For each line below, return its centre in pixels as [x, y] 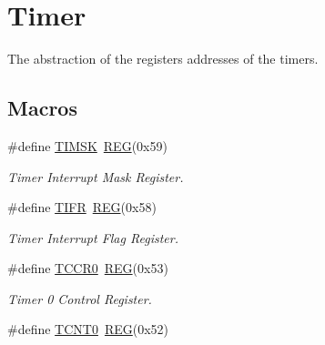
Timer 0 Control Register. [80, 298]
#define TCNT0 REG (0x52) [88, 329]
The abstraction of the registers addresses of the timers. [163, 59]
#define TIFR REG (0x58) [82, 207]
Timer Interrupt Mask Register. [96, 176]
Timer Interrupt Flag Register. [93, 237]
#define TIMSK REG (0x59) [87, 145]
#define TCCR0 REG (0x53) [88, 268]
